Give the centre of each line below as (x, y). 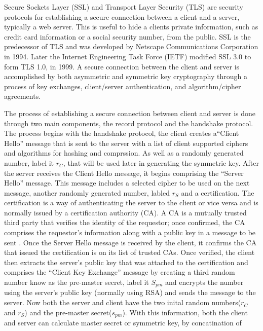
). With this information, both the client (185, 312)
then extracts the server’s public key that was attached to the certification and (126, 262)
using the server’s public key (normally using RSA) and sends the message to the (130, 292)
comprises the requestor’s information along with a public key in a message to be (130, 232)
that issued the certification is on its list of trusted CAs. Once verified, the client (129, 252)
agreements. (23, 96)
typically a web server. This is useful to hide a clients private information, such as (131, 27)
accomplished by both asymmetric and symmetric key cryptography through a (126, 76)
